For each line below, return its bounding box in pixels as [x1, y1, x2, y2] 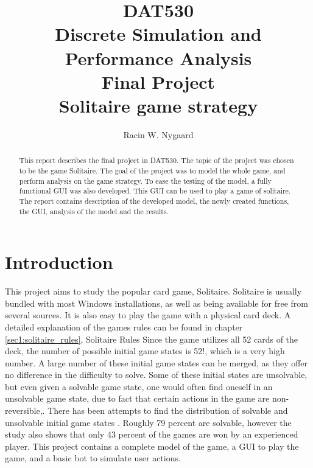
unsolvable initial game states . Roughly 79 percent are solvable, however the [5, 416, 292, 428]
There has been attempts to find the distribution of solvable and [47, 404, 288, 417]
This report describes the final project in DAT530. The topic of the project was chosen [19, 155, 294, 166]
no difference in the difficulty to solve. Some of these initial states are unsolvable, [5, 368, 308, 381]
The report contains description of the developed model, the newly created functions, [19, 195, 289, 206]
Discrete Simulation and [55, 21, 262, 46]
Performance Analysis [65, 45, 252, 70]
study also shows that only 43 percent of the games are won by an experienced [5, 428, 298, 441]
